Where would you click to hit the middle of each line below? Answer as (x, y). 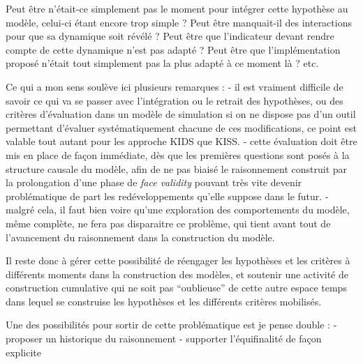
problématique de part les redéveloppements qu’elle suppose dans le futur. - (167, 196)
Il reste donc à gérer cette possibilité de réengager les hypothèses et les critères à (178, 260)
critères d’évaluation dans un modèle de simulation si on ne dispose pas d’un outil (181, 114)
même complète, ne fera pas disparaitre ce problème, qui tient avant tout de (168, 223)
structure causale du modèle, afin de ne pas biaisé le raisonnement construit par (177, 168)
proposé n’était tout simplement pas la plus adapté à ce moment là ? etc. (162, 63)
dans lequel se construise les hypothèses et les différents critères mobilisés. (164, 301)
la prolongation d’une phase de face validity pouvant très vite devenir (154, 182)
